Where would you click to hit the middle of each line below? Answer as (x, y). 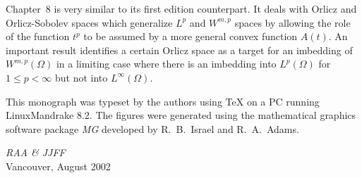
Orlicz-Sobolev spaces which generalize (89, 22)
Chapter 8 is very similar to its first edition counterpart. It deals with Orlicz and (181, 8)
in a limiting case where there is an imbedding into (166, 64)
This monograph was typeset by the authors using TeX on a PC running (163, 101)
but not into (82, 77)
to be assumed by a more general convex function (191, 36)
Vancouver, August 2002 (58, 166)
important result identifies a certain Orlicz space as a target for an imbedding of (179, 50)
